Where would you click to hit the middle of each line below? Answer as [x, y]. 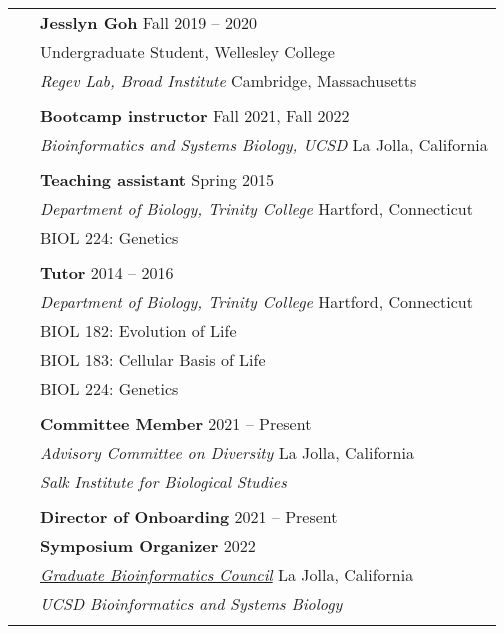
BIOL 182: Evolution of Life [138, 330]
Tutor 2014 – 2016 [107, 272]
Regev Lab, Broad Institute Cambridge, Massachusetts [228, 80]
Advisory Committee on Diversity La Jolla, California [227, 452]
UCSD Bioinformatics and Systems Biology [191, 603]
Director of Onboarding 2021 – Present [189, 516]
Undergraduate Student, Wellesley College [187, 51]
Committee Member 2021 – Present [176, 423]
